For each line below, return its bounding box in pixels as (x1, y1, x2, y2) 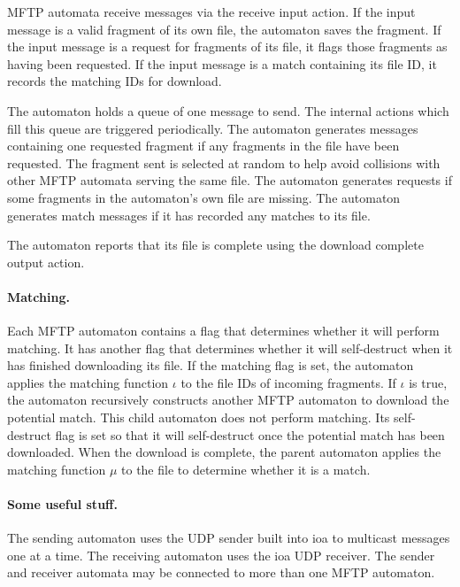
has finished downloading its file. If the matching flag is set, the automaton (7, 356, 414, 375)
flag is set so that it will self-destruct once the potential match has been (55, 425, 445, 444)
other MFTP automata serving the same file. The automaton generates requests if (7, 171, 452, 189)
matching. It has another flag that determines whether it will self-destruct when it (7, 338, 453, 357)
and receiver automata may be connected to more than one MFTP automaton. (7, 563, 435, 582)
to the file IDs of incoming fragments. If (180, 373, 396, 391)
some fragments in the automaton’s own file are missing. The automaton (7, 188, 401, 206)
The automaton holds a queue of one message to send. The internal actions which (7, 101, 449, 120)
